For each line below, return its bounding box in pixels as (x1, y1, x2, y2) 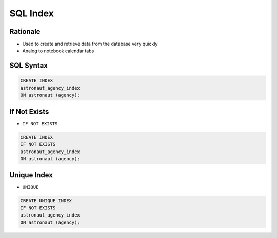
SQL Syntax (9, 61, 48, 70)
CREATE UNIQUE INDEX (20, 198, 72, 204)
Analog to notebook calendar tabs (22, 48, 94, 54)
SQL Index (9, 8, 54, 19)
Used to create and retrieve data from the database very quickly (22, 41, 158, 47)
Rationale (9, 27, 41, 36)
